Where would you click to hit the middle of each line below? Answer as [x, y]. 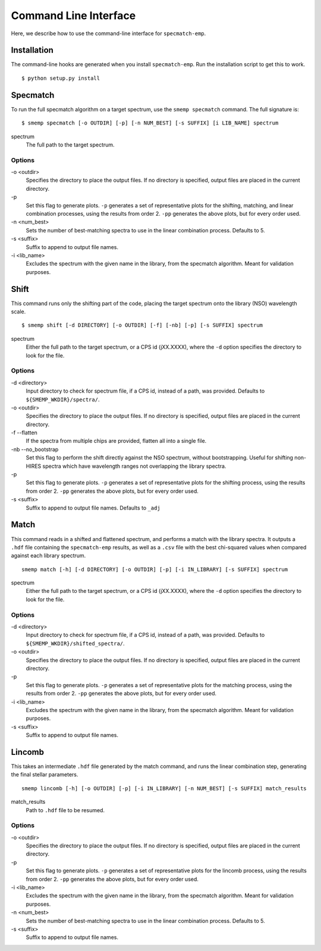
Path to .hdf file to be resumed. [65, 810]
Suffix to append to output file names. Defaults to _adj [93, 508]
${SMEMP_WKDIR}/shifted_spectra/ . [75, 643]
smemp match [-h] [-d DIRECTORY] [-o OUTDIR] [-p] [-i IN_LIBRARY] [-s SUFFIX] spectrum [155, 569]
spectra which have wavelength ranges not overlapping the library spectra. [134, 466]
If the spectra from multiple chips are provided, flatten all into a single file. [116, 441]
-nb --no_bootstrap [35, 449]
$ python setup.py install [61, 78]
